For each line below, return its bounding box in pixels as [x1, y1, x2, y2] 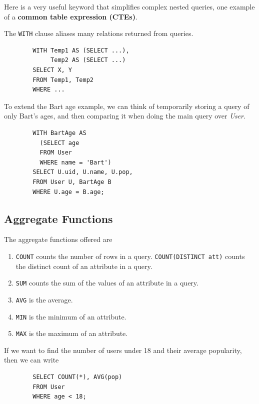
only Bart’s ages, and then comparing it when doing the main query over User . [4, 110, 245, 121]
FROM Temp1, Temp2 [32, 76, 93, 83]
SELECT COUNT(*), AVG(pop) [32, 373, 122, 381]
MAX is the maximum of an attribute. [15, 328, 128, 338]
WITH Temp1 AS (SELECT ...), [32, 46, 129, 54]
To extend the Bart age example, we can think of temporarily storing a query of [4, 100, 249, 111]
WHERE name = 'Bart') [39, 158, 111, 166]
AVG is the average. [15, 294, 73, 304]
